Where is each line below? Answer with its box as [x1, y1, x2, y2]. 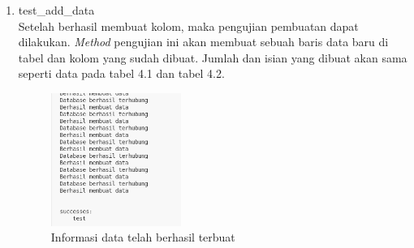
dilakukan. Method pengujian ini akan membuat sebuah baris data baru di [18, 33, 389, 50]
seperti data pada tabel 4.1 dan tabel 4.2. [18, 65, 225, 82]
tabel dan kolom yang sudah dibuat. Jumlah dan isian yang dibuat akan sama [18, 49, 408, 66]
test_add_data [18, 2, 95, 18]
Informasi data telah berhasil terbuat [50, 229, 235, 246]
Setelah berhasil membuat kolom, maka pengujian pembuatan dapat [18, 17, 359, 34]
